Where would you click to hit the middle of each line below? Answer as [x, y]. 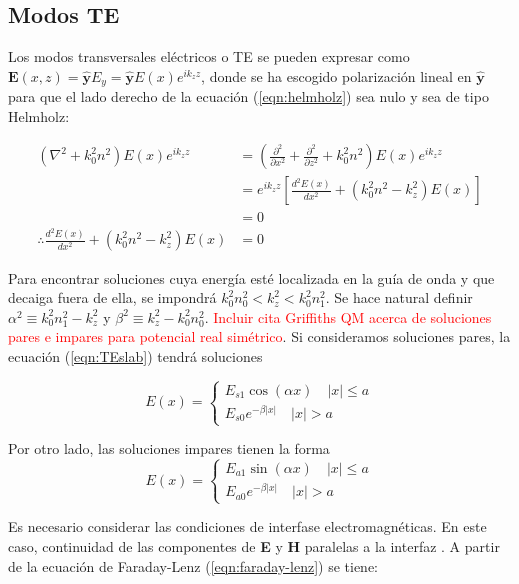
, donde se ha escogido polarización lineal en [336, 75]
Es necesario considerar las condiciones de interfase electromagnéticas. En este [247, 526]
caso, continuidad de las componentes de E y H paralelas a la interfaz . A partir [254, 545]
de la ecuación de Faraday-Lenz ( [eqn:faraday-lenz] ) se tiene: [193, 565]
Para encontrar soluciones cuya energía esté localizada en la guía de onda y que [251, 277]
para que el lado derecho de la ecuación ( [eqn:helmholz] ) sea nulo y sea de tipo [248, 96]
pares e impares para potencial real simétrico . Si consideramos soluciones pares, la [259, 336]
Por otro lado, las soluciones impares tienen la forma [169, 448]
